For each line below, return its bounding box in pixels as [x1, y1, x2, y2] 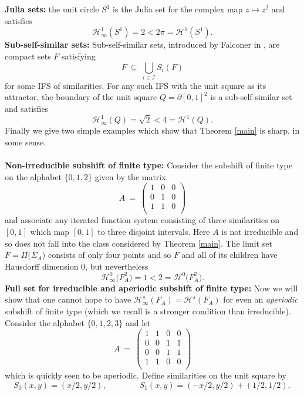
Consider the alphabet [5, 316, 85, 328]
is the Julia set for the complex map [113, 3, 243, 15]
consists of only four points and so [48, 248, 171, 261]
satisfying [62, 49, 96, 62]
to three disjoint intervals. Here [97, 225, 210, 237]
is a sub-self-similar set [210, 91, 292, 103]
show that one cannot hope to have [5, 293, 131, 306]
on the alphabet [5, 170, 62, 182]
